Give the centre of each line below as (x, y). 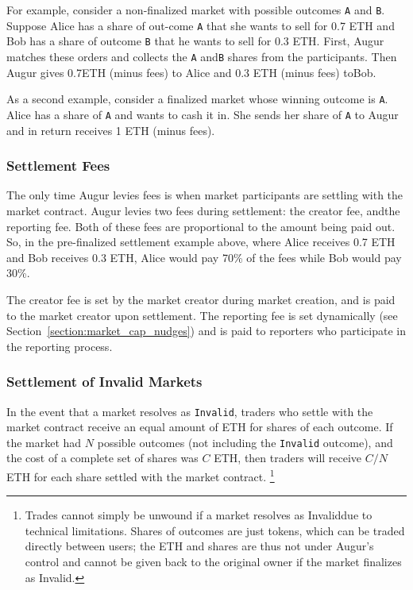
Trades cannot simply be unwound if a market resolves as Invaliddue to (199, 515)
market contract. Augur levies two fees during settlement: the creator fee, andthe (203, 210)
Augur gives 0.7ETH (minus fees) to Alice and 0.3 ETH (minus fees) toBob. (191, 72)
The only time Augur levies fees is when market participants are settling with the (205, 195)
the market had (44, 442)
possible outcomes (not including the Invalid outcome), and (245, 442)
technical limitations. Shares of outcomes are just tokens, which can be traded (215, 530)
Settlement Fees (58, 166)
